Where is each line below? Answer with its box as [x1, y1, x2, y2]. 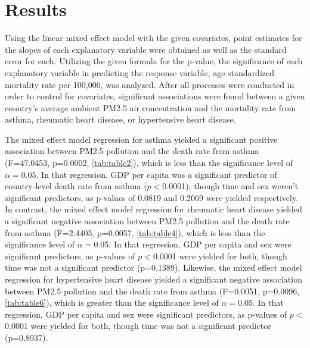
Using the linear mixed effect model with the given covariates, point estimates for [5, 32, 302, 44]
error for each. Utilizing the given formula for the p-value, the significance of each [5, 55, 303, 67]
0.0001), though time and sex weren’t [162, 180, 299, 192]
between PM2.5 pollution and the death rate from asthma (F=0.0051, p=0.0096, [5, 284, 300, 297]
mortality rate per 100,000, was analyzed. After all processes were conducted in [5, 78, 294, 90]
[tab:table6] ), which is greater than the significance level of [5, 296, 219, 309]
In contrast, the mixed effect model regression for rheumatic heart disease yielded [5, 203, 302, 215]
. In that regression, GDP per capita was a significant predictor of [36, 168, 277, 180]
